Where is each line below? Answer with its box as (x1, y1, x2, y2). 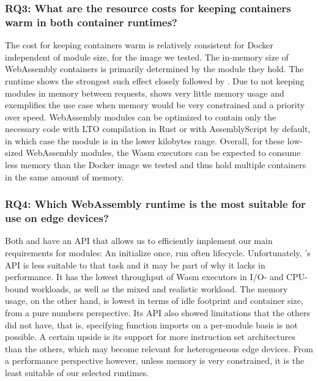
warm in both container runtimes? (5, 14, 178, 29)
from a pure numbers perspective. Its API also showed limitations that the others (5, 306, 311, 319)
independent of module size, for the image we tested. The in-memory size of (5, 50, 289, 63)
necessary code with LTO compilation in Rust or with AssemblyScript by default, (5, 122, 311, 135)
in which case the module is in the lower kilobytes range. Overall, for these (5, 134, 284, 147)
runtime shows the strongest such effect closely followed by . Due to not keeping (5, 74, 305, 87)
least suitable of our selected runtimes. (5, 366, 149, 379)
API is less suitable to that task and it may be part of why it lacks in (5, 258, 265, 271)
